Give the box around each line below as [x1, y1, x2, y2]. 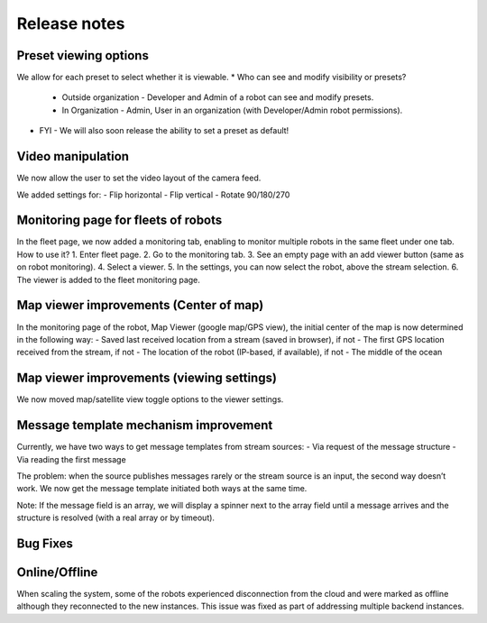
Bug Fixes [16, 536, 74, 551]
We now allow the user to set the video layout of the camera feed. [16, 172, 262, 184]
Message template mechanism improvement [16, 417, 273, 433]
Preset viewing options [16, 48, 149, 63]
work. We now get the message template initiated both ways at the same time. [16, 483, 308, 494]
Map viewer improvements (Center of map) [16, 298, 264, 313]
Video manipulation [16, 149, 130, 164]
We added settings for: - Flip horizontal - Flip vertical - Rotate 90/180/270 [16, 189, 290, 200]
